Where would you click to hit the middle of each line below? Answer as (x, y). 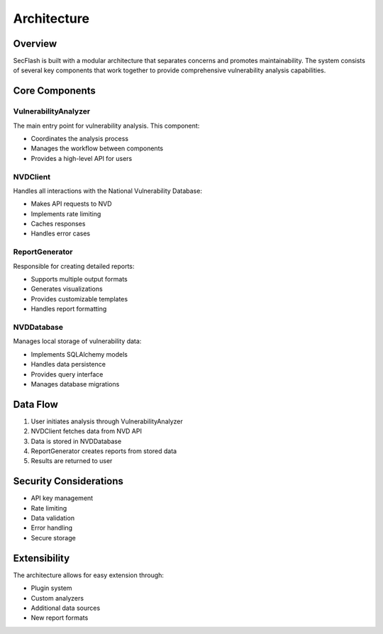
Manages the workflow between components (97, 148)
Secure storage (53, 538)
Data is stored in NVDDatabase (76, 441)
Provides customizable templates (79, 299)
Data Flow (35, 404)
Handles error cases (61, 233)
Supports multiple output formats (79, 279)
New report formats (60, 618)
